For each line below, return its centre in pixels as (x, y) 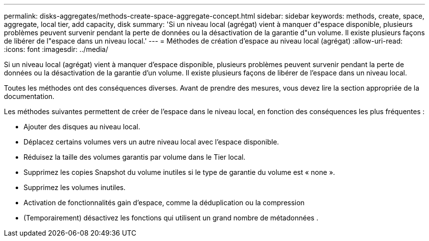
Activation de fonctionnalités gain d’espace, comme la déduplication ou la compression (164, 203)
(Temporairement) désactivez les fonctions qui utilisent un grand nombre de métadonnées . (171, 218)
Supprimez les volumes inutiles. (75, 187)
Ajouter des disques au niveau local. (82, 127)
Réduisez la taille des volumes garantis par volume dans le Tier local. (135, 157)
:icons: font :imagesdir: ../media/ (56, 49)
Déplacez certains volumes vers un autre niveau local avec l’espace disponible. (151, 142)
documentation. (29, 96)
